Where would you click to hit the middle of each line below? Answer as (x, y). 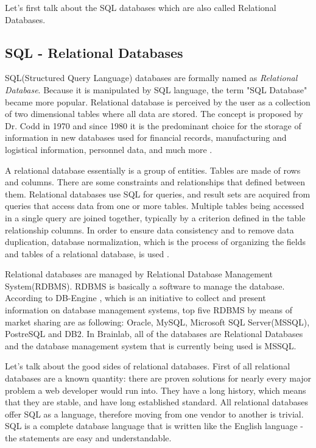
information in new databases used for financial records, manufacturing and (146, 137)
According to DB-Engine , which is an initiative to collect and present (135, 298)
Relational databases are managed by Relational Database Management (139, 274)
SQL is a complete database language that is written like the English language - (154, 426)
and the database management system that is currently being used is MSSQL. (151, 345)
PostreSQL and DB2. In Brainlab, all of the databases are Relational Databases (154, 334)
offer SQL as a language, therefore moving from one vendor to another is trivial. (154, 414)
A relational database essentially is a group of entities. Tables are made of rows (153, 170)
